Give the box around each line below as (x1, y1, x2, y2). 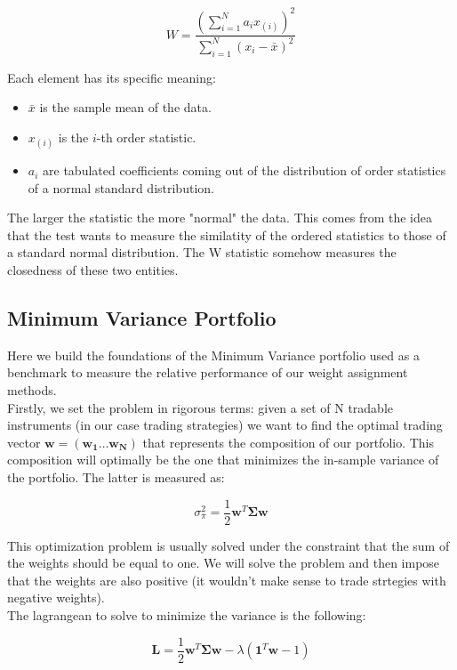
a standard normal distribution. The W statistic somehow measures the (7, 243, 397, 262)
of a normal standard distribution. (28, 178, 214, 197)
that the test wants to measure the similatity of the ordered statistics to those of (7, 225, 446, 244)
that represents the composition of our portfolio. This (142, 432, 435, 451)
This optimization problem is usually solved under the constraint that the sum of (7, 536, 450, 554)
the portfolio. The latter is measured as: (7, 467, 225, 486)
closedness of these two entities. (7, 261, 179, 279)
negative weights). (7, 588, 105, 607)
